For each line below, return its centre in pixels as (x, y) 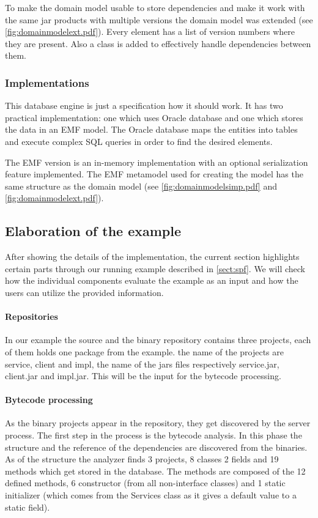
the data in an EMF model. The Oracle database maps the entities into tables (151, 129)
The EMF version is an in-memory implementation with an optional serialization (157, 162)
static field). (28, 507)
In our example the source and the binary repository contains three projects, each (158, 340)
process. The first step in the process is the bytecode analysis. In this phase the (153, 435)
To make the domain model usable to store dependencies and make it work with (155, 7)
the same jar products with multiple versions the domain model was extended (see (159, 19)
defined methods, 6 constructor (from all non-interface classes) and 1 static (145, 483)
